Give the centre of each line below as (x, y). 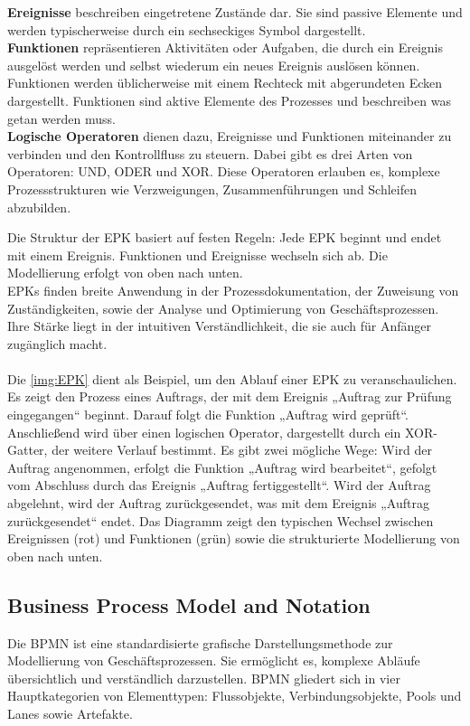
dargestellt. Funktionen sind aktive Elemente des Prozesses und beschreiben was (229, 100)
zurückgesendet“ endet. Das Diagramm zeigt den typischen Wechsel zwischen (221, 520)
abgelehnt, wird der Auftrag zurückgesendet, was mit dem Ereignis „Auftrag (218, 503)
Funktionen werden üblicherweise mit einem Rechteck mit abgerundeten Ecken (225, 83)
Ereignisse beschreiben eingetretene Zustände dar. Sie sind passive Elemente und (235, 12)
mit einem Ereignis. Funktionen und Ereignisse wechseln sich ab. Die (197, 255)
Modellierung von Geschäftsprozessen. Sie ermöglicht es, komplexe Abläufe (214, 660)
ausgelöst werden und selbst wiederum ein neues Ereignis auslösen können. (214, 65)
